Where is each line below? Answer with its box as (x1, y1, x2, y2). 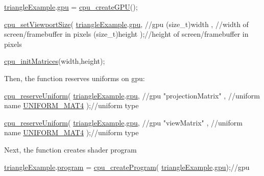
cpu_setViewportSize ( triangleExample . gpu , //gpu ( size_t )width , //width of (4, 18, 249, 29)
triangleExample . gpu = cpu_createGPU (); (4, 2, 138, 12)
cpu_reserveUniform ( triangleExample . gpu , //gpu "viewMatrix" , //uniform (4, 117, 243, 128)
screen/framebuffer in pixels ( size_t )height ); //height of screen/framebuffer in (4, 29, 249, 39)
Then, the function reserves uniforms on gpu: (4, 72, 145, 83)
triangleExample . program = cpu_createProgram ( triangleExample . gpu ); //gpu (4, 161, 250, 172)
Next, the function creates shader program (4, 144, 137, 155)
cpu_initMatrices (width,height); (4, 56, 105, 66)
